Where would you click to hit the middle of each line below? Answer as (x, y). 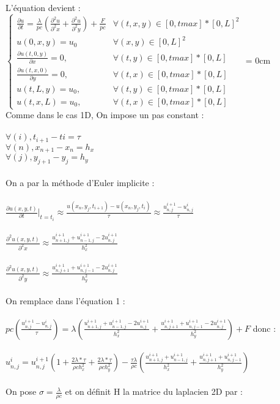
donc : (264, 328)
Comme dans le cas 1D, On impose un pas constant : (105, 115)
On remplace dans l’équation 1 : (65, 300)
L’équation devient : (43, 7)
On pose (21, 391)
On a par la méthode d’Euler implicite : (80, 182)
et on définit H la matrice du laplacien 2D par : (154, 391)
